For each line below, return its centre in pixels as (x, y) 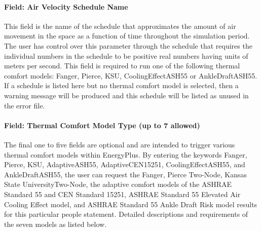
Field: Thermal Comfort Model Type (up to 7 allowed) (102, 125)
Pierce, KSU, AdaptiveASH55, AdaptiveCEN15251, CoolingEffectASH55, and (125, 164)
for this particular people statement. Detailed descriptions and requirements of (126, 214)
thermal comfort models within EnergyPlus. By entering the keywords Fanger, (126, 154)
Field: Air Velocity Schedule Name (66, 6)
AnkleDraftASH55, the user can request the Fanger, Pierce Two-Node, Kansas (126, 174)
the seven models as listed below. (55, 224)
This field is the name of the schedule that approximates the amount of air (120, 26)
